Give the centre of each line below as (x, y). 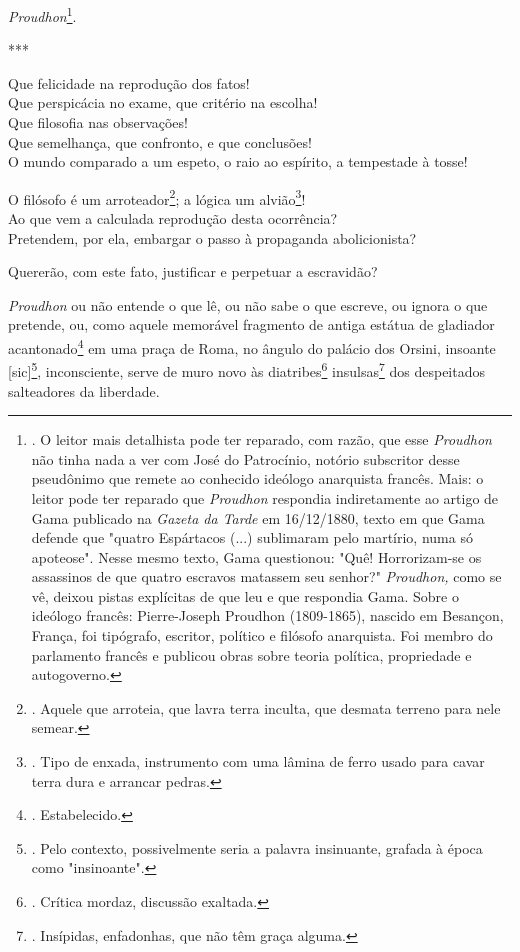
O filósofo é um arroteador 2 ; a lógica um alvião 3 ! (157, 197)
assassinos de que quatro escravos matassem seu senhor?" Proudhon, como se (266, 576)
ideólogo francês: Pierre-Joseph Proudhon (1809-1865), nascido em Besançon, (267, 615)
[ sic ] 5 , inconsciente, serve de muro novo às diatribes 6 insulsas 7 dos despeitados (246, 369)
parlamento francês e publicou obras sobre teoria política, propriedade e (251, 654)
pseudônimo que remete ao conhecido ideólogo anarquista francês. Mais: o (257, 478)
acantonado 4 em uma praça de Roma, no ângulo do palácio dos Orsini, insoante (252, 346)
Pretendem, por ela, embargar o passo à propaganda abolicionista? (212, 237)
